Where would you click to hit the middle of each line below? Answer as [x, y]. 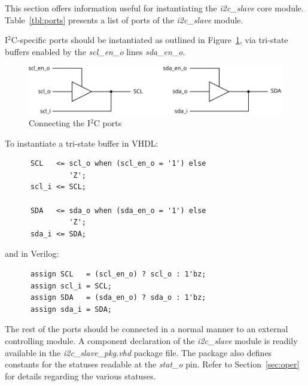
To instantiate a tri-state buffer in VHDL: [82, 143]
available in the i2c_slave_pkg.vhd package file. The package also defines [138, 352]
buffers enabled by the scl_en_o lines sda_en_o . [95, 51]
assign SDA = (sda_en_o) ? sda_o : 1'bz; [118, 298]
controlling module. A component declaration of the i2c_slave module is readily [151, 340]
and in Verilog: [32, 253]
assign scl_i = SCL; [71, 286]
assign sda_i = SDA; [71, 309]
